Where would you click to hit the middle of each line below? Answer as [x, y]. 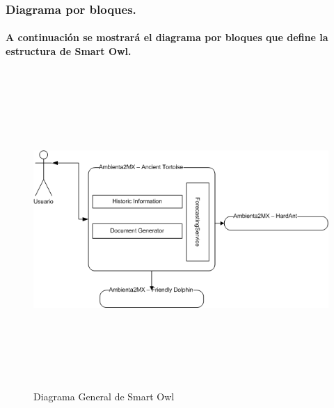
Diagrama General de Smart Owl [104, 397]
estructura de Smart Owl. [69, 51]
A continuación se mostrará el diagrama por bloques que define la [167, 37]
